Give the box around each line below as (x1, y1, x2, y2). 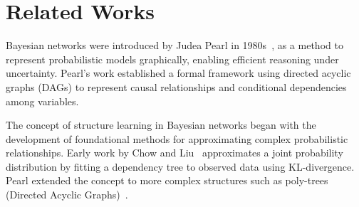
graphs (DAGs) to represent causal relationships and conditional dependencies (6, 79, 347, 94)
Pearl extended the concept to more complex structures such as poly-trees (6, 173, 328, 188)
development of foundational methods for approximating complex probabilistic (6, 131, 348, 146)
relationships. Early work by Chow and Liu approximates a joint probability (6, 145, 343, 160)
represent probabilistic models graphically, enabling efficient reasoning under (6, 51, 339, 66)
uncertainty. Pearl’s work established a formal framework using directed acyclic (6, 65, 351, 80)
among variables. (6, 93, 79, 108)
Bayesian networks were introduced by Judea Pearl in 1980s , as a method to (6, 38, 343, 53)
